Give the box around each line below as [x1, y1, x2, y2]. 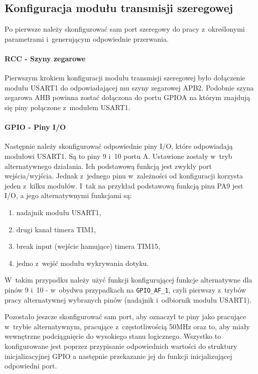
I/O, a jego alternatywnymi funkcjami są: [5, 190, 132, 201]
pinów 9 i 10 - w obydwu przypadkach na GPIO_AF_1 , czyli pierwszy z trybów [5, 284, 246, 295]
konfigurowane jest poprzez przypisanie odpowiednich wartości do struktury [5, 340, 237, 351]
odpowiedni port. [5, 360, 57, 371]
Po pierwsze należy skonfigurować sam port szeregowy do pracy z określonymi [5, 24, 245, 34]
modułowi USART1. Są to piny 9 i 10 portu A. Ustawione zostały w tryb [5, 150, 232, 161]
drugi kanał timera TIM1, [16, 224, 96, 234]
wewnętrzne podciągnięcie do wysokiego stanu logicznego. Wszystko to [5, 331, 221, 341]
